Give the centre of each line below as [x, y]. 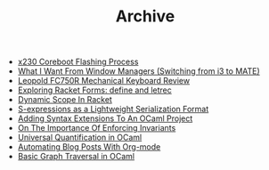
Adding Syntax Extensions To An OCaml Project [105, 118]
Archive [145, 16]
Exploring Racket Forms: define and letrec [94, 90]
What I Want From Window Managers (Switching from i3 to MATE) [139, 71]
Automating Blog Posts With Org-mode [89, 147]
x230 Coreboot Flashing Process [78, 62]
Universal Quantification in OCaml [80, 138]
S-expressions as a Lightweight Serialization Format [113, 109]
